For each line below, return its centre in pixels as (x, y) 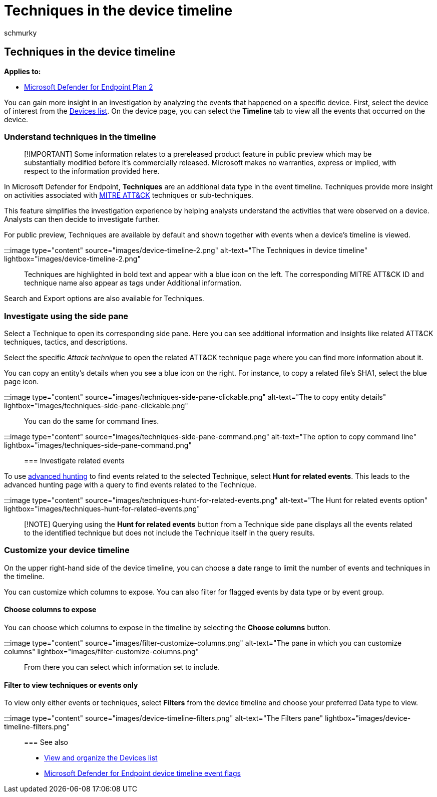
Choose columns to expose (50, 610)
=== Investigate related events (74, 461)
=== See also (46, 742)
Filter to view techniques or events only (71, 685)
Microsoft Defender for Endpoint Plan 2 (89, 87)
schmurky (21, 33)
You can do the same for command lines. (92, 421)
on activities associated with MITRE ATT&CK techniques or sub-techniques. (129, 195)
